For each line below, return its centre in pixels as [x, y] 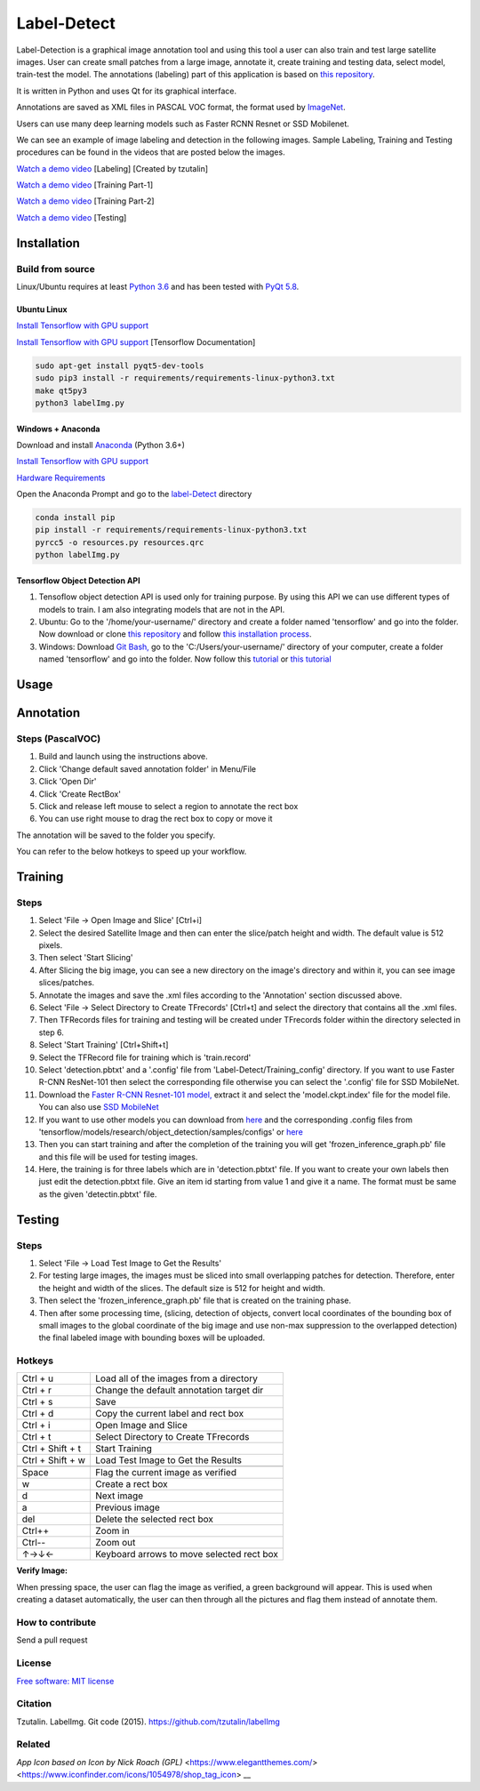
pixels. [51, 945]
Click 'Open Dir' [68, 782]
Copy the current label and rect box [169, 1414]
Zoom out [115, 1543]
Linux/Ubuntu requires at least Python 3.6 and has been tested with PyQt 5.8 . [158, 286]
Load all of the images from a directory [176, 1378]
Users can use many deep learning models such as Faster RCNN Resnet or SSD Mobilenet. [183, 124]
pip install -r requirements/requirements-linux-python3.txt [171, 530]
